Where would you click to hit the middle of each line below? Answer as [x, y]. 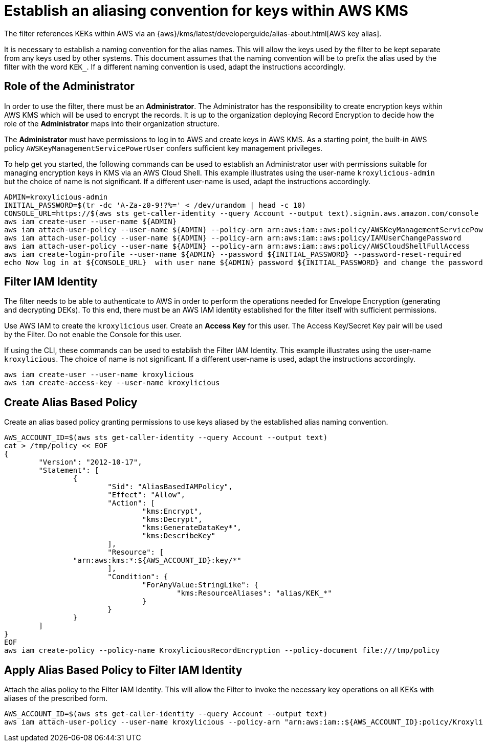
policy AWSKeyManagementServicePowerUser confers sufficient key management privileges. [163, 148]
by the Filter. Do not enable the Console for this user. [93, 335]
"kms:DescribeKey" [179, 536]
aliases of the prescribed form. [56, 698]
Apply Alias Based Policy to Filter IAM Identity [123, 670]
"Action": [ [131, 503]
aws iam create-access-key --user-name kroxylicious [112, 383]
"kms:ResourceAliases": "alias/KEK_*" [254, 593]
